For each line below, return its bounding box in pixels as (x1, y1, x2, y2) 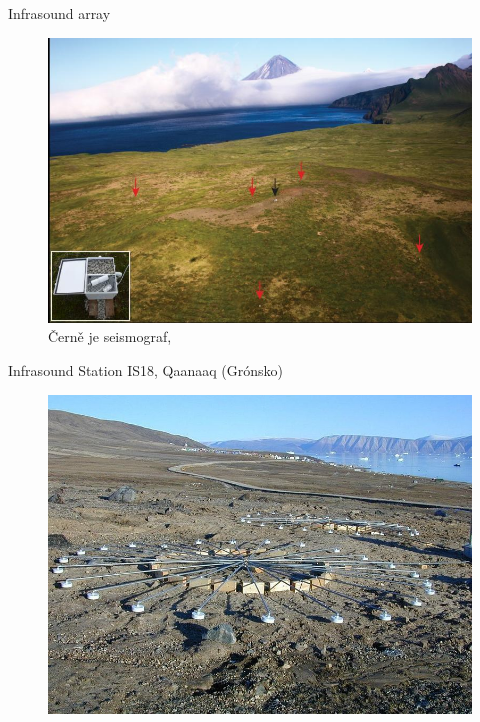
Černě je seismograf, (48, 326, 172, 347)
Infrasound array (8, 3, 111, 23)
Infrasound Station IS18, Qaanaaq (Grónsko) (8, 359, 283, 380)
